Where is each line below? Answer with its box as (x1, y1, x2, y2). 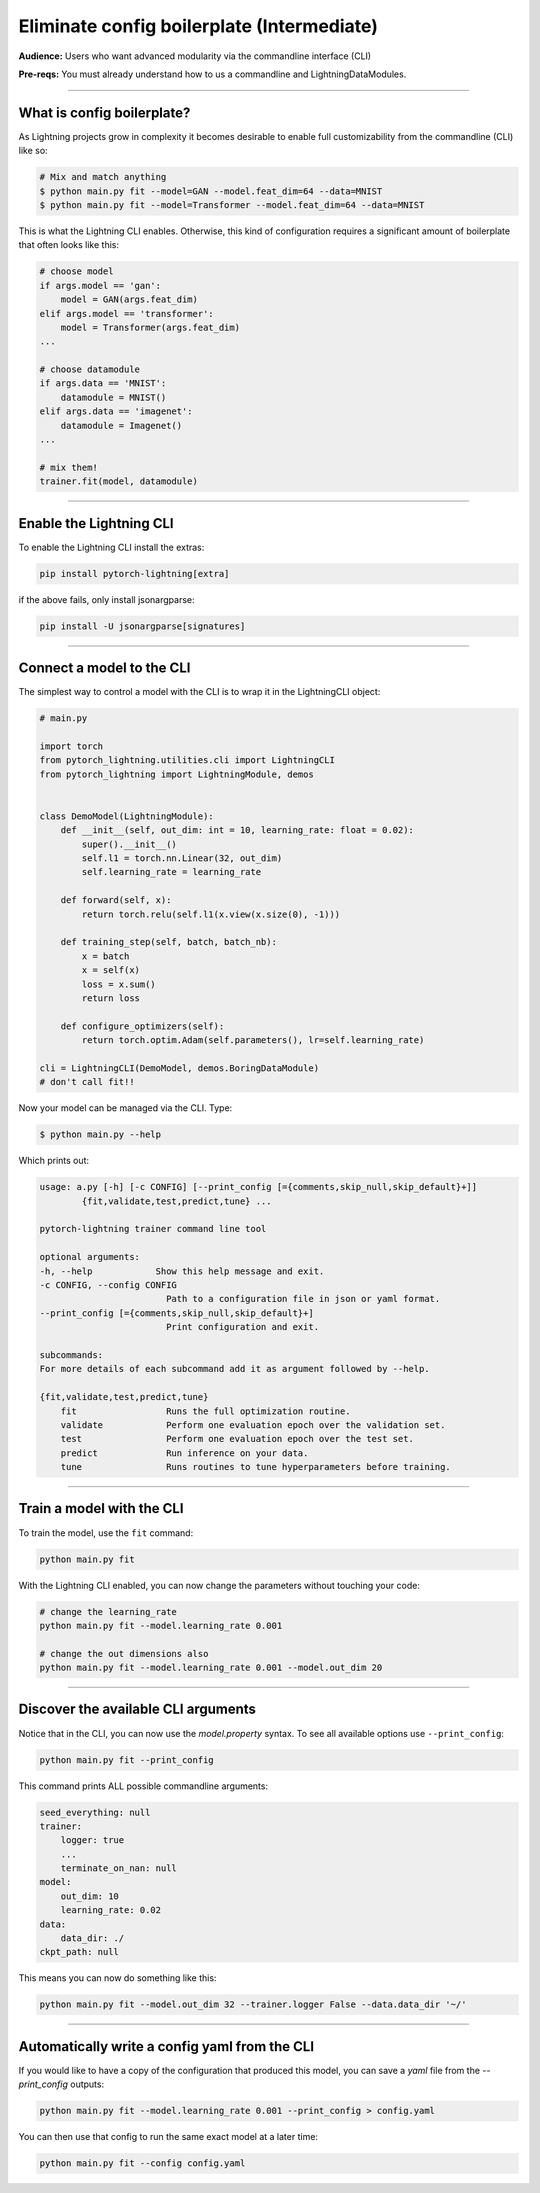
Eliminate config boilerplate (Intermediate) (18, 15, 379, 37)
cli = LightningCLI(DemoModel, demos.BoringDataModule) (39, 1062, 320, 1074)
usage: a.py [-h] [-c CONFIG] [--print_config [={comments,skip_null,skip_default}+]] (39, 1181, 478, 1193)
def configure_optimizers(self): (60, 1020, 225, 1032)
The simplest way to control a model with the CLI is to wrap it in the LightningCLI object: (18, 686, 381, 698)
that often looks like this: (18, 239, 120, 251)
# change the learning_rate (39, 1606, 177, 1617)
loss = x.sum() (81, 978, 157, 990)
